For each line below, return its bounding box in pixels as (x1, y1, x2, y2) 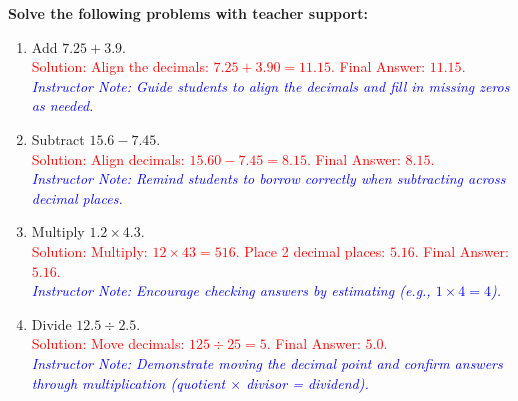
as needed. (31, 95, 94, 116)
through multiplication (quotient (31, 372, 226, 393)
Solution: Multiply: (31, 240, 148, 261)
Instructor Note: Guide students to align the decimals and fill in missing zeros (31, 75, 510, 96)
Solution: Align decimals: (31, 148, 185, 169)
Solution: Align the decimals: (31, 56, 209, 77)
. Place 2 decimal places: (235, 240, 386, 261)
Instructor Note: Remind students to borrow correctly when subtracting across (31, 168, 506, 189)
